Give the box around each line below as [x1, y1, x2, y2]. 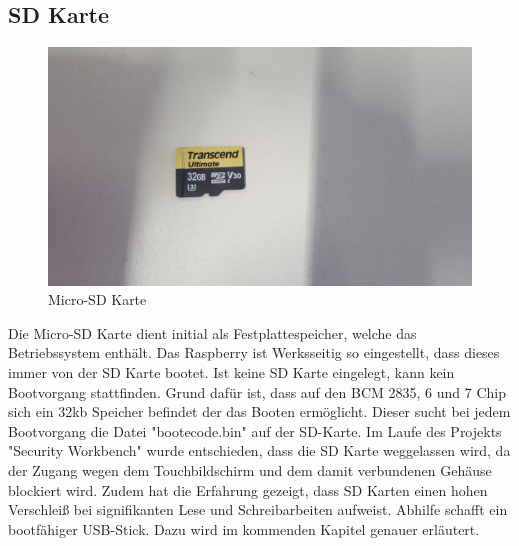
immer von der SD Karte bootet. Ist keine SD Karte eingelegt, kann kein [8, 362, 455, 383]
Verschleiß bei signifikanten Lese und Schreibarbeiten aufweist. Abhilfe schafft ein [8, 499, 508, 520]
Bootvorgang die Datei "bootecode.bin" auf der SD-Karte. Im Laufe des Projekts [8, 420, 502, 441]
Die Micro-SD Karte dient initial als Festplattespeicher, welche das [8, 322, 417, 343]
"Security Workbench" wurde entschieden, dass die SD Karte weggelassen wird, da [8, 440, 511, 461]
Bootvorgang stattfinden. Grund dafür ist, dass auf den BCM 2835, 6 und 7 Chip [8, 381, 506, 402]
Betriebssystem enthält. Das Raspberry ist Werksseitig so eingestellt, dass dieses [8, 342, 500, 363]
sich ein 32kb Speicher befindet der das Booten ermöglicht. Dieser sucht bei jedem [8, 401, 511, 422]
